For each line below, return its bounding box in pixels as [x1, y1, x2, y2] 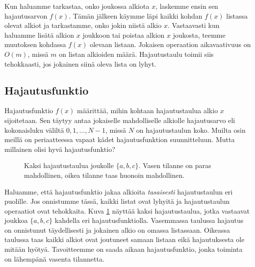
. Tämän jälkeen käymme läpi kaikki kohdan [69, 10, 203, 21]
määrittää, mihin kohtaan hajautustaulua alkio [76, 105, 218, 116]
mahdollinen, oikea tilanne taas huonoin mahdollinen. [24, 170, 185, 180]
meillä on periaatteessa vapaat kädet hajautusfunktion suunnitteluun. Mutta [4, 134, 235, 145]
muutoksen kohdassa [4, 39, 66, 49]
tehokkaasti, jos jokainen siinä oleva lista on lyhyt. [4, 58, 156, 69]
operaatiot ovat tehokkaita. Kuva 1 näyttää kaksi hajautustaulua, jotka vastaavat [4, 205, 250, 216]
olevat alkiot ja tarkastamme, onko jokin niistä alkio [4, 20, 162, 30]
